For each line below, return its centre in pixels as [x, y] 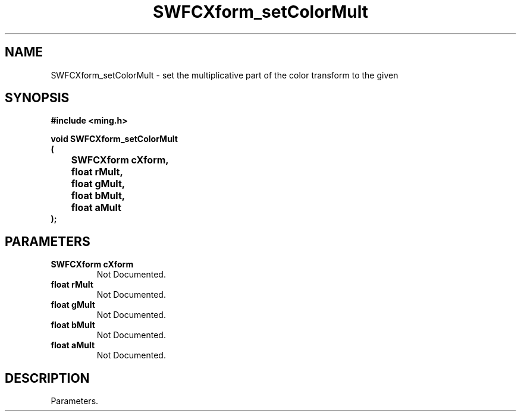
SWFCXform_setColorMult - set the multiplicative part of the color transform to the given [225, 75]
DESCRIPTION [47, 378]
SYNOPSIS [37, 98]
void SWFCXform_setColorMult [114, 139]
